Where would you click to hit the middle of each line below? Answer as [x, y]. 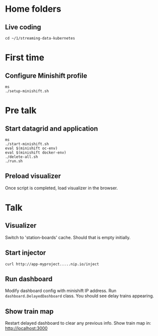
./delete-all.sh [21, 157]
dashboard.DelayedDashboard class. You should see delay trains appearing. [80, 296]
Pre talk [21, 111]
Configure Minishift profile [46, 76]
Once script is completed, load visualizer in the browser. [61, 188]
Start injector [26, 253]
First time [25, 58]
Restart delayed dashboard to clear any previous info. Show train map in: [78, 323]
